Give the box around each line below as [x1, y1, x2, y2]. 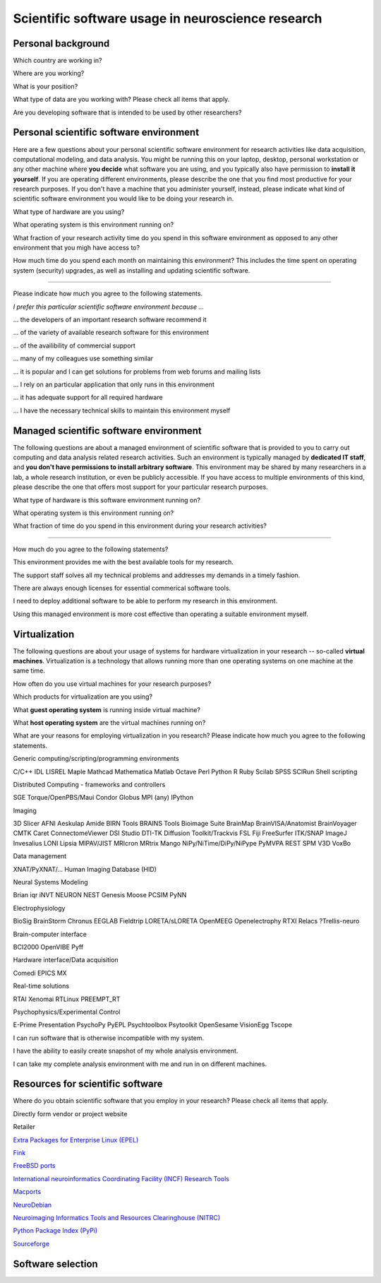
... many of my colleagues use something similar [13, 354, 154, 363]
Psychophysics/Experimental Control [13, 1007, 121, 1016]
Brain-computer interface [13, 930, 87, 938]
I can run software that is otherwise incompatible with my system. [13, 1034, 205, 1042]
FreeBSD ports [13, 1161, 56, 1170]
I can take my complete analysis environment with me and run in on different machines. [13, 1060, 267, 1068]
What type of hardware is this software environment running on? [13, 495, 201, 504]
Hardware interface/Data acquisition [13, 956, 119, 964]
